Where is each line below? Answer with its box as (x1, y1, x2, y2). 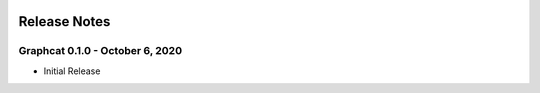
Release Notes (18, 13, 111, 30)
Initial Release (43, 65, 101, 77)
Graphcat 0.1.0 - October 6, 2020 (18, 44, 183, 58)
